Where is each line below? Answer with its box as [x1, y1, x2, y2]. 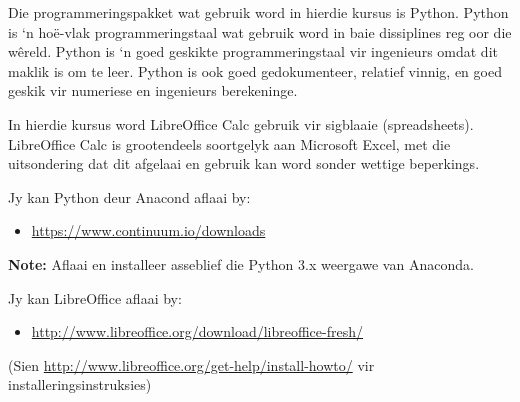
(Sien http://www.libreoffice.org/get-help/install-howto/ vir [8, 354, 375, 375]
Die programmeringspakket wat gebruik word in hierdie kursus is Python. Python [8, 2, 509, 22]
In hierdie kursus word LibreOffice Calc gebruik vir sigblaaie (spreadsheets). [8, 113, 474, 134]
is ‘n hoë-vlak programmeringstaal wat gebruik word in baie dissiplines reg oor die [8, 21, 512, 42]
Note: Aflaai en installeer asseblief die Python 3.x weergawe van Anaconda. [8, 253, 474, 274]
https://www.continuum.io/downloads [31, 220, 266, 241]
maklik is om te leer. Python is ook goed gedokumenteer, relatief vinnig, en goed [8, 60, 502, 81]
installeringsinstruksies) [8, 374, 152, 395]
